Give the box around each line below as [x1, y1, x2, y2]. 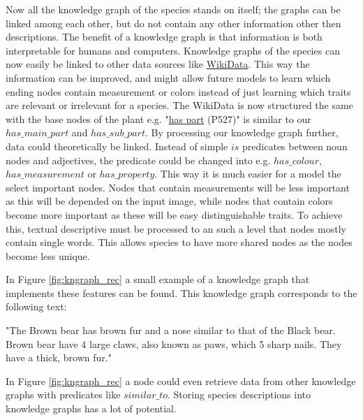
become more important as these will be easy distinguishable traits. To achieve [6, 207, 343, 222]
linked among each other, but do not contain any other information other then [6, 15, 341, 30]
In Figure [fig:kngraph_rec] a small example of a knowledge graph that [6, 272, 310, 287]
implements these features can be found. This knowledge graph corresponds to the [6, 285, 357, 300]
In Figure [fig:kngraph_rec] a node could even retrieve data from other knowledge [6, 373, 356, 388]
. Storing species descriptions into [168, 387, 311, 402]
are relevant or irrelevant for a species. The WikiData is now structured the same [6, 98, 353, 113]
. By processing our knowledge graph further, [145, 125, 339, 140]
